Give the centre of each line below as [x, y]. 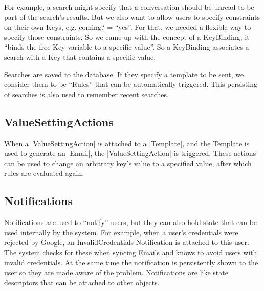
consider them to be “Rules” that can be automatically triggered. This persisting [131, 84]
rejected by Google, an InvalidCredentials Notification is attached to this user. [127, 242]
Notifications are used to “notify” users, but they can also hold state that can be [131, 222]
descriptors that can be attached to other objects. [82, 282]
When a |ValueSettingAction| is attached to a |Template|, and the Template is [127, 143]
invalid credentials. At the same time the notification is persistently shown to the [131, 262]
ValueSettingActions [59, 121]
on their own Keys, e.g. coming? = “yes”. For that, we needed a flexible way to [128, 27]
